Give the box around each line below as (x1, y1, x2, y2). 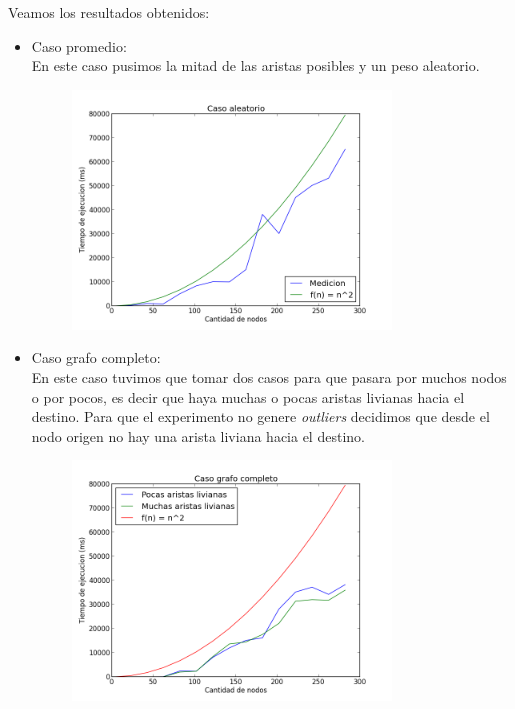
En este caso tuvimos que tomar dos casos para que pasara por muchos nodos (31, 367, 507, 388)
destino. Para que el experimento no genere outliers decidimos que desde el (31, 406, 490, 427)
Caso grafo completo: (31, 347, 161, 368)
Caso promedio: (31, 35, 127, 56)
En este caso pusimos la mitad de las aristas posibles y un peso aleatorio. (31, 55, 480, 76)
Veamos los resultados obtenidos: (8, 2, 210, 22)
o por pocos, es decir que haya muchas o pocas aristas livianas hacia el (31, 386, 465, 407)
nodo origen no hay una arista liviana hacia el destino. (31, 425, 365, 446)
